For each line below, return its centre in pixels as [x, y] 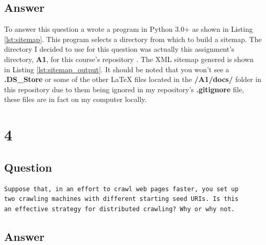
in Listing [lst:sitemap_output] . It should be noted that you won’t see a [117, 69]
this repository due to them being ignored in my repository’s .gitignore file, [124, 89]
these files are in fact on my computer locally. [75, 99]
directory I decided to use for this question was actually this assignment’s [119, 49]
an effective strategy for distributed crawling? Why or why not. [120, 209]
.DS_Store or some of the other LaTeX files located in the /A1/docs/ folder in [133, 79]
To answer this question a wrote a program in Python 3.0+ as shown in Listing [128, 29]
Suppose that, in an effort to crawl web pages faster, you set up [121, 189]
